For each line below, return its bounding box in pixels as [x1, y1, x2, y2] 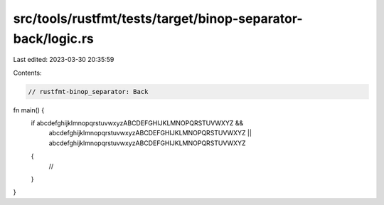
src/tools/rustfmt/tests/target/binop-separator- [13, 11, 303, 26]
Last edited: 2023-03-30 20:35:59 [13, 56, 114, 64]
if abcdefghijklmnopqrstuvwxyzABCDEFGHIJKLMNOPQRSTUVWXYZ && [31, 119, 244, 127]
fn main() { [13, 105, 45, 114]
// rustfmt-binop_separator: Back [28, 88, 149, 95]
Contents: [13, 68, 42, 77]
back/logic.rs [13, 31, 94, 46]
